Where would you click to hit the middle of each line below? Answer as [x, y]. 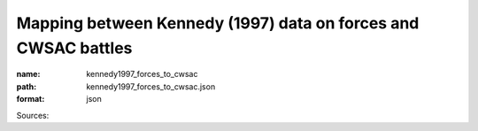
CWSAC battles [74, 48]
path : [27, 86]
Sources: [33, 115]
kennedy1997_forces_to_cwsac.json [151, 86]
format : [31, 99]
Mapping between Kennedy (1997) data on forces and [218, 23]
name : [28, 74]
